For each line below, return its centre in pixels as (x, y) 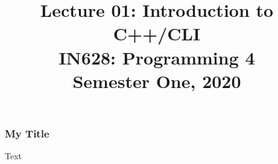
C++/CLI (157, 33)
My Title (27, 133)
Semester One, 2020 (157, 80)
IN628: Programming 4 (157, 57)
